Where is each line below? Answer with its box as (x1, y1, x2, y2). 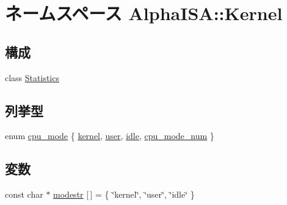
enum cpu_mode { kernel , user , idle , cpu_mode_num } (5, 129, 214, 142)
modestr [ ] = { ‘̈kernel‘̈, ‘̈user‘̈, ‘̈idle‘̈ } (53, 188, 195, 201)
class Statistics (5, 71, 59, 84)
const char (5, 188, 43, 201)
